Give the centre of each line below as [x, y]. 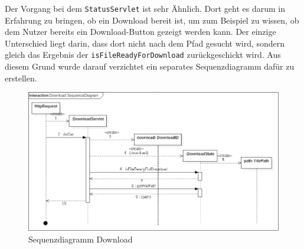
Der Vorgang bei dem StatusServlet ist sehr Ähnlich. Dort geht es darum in [145, 8]
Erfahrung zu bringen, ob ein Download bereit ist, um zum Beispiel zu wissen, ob [152, 20]
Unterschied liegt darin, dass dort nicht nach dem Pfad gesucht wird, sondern [145, 43]
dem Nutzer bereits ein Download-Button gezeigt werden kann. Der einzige [140, 32]
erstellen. [21, 78]
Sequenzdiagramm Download [81, 239]
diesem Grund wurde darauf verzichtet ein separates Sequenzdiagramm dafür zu [150, 66]
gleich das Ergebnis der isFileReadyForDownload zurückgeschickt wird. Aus [143, 55]
